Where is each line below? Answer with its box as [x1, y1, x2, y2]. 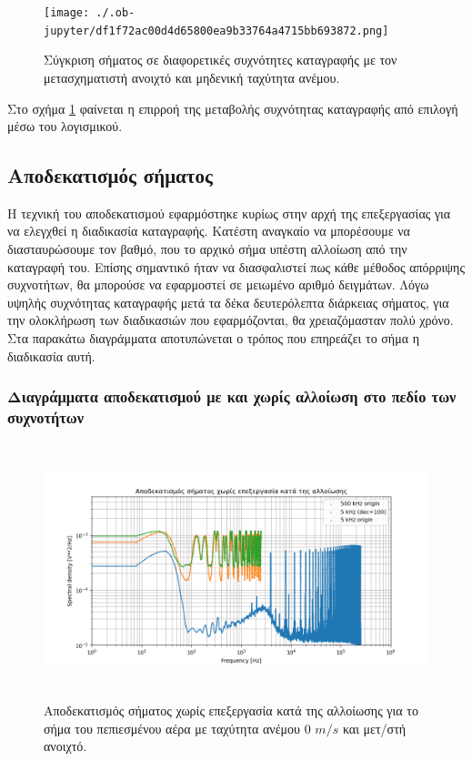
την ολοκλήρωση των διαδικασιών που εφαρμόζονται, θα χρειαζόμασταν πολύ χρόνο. [7, 310, 454, 330]
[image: [44, 6, 90, 19]
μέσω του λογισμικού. [7, 117, 123, 136]
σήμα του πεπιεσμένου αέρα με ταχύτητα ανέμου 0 [44, 718, 311, 737]
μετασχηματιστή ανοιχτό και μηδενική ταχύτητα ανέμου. [44, 67, 340, 86]
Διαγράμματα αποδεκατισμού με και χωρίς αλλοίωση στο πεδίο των [7, 385, 457, 408]
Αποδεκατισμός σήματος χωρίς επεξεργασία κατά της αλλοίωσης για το [44, 700, 418, 719]
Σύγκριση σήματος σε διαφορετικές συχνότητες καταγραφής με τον [44, 50, 397, 69]
